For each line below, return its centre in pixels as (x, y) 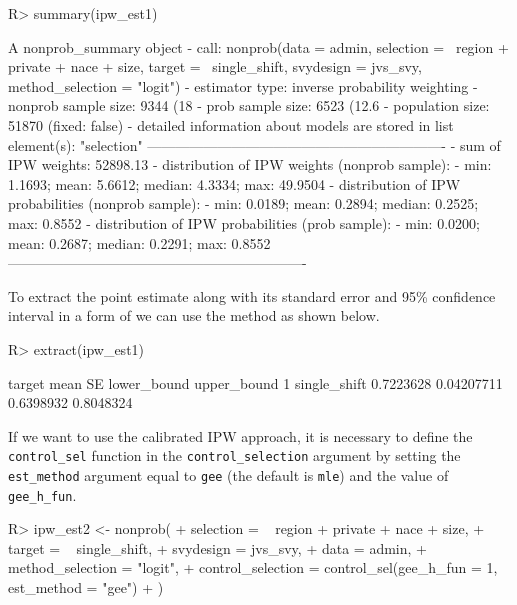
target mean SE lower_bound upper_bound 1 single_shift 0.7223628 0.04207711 (255, 382)
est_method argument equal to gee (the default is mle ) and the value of (228, 474)
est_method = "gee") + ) (86, 587)
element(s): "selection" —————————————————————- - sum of (254, 144)
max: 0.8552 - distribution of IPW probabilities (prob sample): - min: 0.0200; (244, 222)
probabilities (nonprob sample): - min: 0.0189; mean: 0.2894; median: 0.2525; (243, 203)
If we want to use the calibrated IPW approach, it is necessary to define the (240, 435)
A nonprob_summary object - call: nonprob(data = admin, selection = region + (258, 46)
